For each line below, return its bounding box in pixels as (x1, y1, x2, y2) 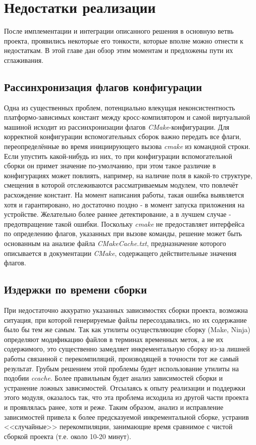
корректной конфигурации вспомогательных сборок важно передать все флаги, (4, 131, 241, 142)
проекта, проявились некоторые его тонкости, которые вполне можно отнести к (4, 35, 244, 46)
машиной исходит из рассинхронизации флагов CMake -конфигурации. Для (4, 121, 230, 132)
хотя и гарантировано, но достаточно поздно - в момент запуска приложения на (4, 199, 245, 209)
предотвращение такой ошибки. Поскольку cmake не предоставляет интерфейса (4, 218, 245, 229)
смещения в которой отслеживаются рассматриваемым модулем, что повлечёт (4, 180, 238, 190)
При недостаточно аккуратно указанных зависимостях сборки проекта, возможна (4, 305, 248, 315)
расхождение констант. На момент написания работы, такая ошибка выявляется (4, 190, 244, 200)
